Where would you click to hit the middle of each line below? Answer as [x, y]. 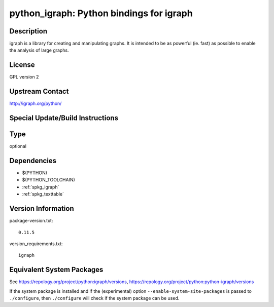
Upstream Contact [39, 91]
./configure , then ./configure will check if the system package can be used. [94, 298]
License [22, 65]
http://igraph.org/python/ [36, 103]
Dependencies [33, 161]
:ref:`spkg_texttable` [43, 194]
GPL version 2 [24, 77]
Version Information [42, 208]
